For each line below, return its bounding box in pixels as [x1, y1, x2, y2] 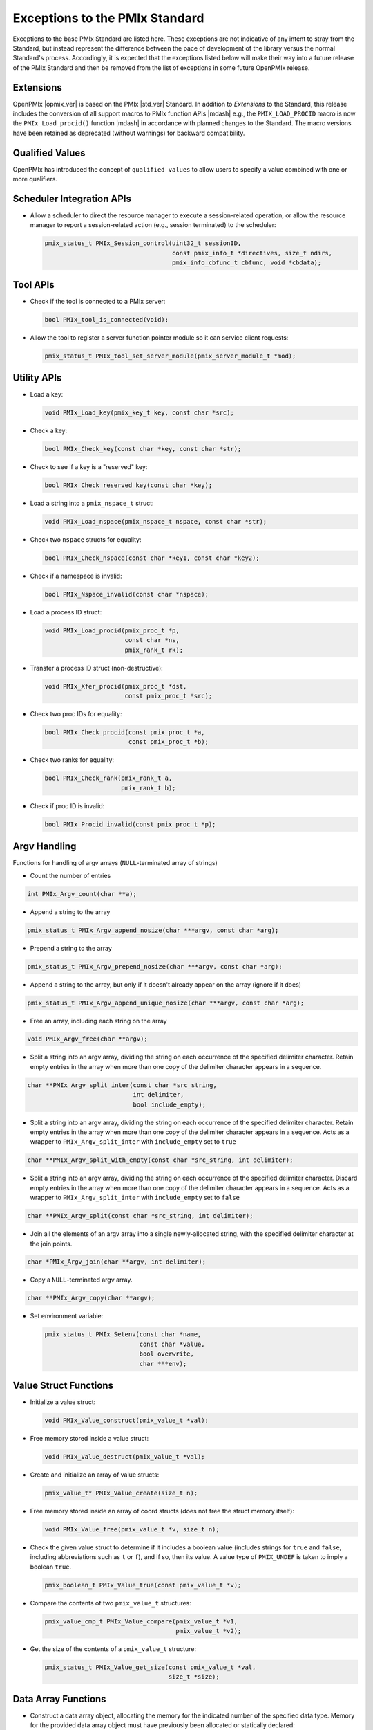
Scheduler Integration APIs [12, 192, 131, 204]
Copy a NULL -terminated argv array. [30, 1275, 133, 1284]
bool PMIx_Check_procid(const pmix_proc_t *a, [44, 729, 205, 736]
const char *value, [139, 1340, 205, 1348]
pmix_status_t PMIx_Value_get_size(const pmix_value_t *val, [44, 1664, 256, 1671]
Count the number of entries [30, 871, 111, 880]
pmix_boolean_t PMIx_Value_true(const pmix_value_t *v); [44, 1581, 242, 1589]
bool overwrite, [139, 1350, 195, 1358]
